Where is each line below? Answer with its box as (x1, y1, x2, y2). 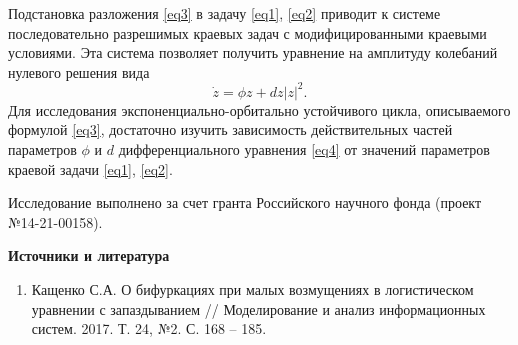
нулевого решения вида (8, 61, 150, 82)
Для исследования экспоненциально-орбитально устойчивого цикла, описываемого (8, 99, 511, 120)
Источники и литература (8, 245, 170, 266)
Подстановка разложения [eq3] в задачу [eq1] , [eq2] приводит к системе (8, 3, 441, 23)
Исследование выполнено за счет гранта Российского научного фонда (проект (8, 192, 482, 213)
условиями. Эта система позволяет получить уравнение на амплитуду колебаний (8, 42, 498, 63)
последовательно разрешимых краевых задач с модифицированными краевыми (8, 22, 487, 43)
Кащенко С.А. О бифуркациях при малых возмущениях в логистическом (31, 279, 474, 300)
